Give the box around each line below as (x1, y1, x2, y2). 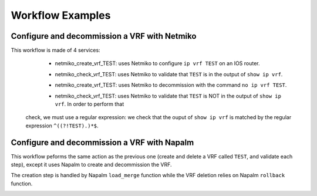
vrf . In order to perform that (55, 100, 124, 108)
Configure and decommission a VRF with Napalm (11, 137, 194, 147)
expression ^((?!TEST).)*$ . (25, 122, 99, 129)
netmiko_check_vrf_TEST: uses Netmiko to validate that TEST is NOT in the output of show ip (55, 92, 282, 99)
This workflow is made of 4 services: (11, 47, 100, 54)
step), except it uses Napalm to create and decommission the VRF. (11, 161, 172, 168)
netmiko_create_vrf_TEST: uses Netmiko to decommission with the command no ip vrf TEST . (55, 82, 287, 89)
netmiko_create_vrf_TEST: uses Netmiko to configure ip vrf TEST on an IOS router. (55, 60, 261, 67)
